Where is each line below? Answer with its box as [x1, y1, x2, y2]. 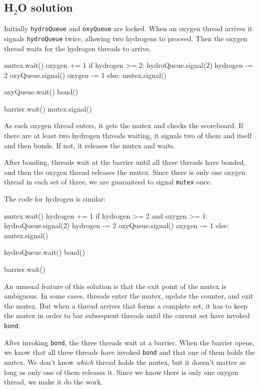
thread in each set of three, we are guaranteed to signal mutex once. [4, 176, 212, 187]
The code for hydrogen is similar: [4, 193, 106, 204]
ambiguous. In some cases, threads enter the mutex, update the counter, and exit [4, 290, 253, 301]
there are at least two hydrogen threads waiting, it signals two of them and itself [4, 130, 252, 141]
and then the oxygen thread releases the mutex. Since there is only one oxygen [4, 166, 246, 177]
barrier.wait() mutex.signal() [4, 103, 92, 114]
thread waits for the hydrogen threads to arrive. [4, 43, 151, 53]
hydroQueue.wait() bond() [4, 247, 85, 257]
